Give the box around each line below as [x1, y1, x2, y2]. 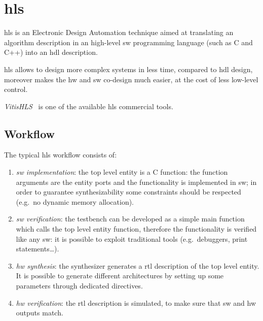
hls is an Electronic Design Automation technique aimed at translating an [4, 27, 234, 38]
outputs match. [16, 307, 63, 318]
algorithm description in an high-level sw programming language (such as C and [4, 37, 253, 47]
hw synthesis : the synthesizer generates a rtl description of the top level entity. [16, 260, 259, 271]
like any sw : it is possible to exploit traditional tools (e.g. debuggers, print [16, 233, 248, 244]
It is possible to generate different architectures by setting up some [16, 270, 224, 281]
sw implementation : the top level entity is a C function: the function [16, 167, 228, 177]
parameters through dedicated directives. [16, 280, 143, 291]
